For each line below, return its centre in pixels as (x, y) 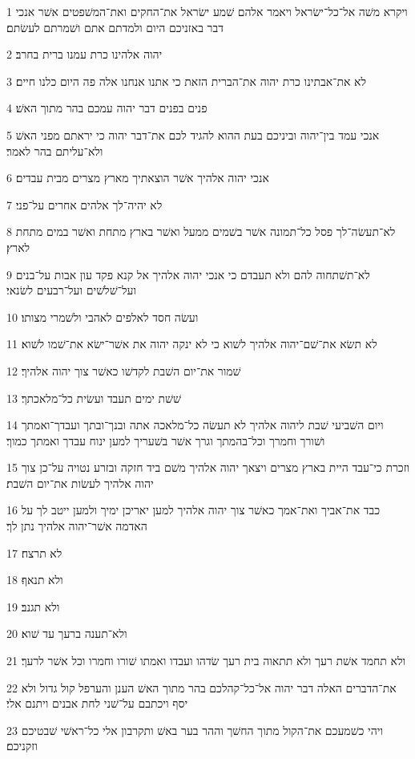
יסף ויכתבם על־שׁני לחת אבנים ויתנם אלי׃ (97, 703)
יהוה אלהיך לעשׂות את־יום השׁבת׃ (80, 483)
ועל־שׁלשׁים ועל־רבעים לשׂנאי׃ (71, 290)
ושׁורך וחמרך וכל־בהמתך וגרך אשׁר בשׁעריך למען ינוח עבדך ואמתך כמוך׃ (166, 440)
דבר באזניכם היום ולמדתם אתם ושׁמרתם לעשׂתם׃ (115, 27)
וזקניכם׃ (22, 746)
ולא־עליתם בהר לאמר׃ (55, 150)
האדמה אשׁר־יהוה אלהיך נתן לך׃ (77, 526)
